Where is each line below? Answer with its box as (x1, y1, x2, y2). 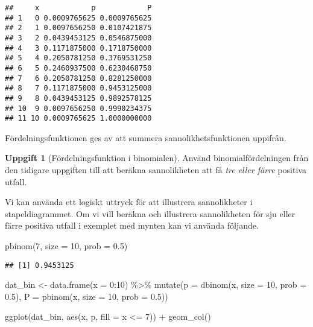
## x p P (5, 4, 152, 12)
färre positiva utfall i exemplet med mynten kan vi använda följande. (5, 219, 259, 232)
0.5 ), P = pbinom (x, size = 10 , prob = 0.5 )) (5, 290, 168, 302)
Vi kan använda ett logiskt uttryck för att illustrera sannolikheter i (5, 195, 253, 208)
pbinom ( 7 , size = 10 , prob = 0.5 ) (5, 240, 128, 252)
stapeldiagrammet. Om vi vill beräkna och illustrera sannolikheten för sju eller (5, 207, 296, 220)
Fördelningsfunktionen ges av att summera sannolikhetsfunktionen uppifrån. (5, 131, 286, 144)
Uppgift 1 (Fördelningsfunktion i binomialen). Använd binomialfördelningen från (5, 151, 309, 164)
